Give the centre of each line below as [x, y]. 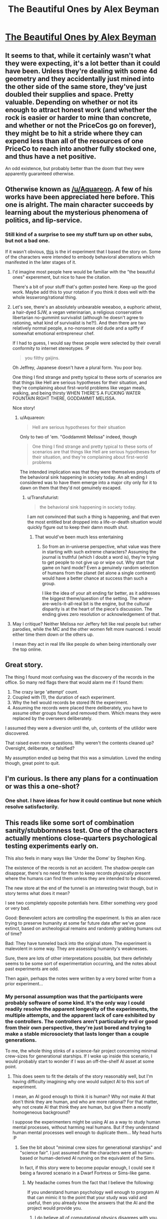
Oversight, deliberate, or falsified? [40, 748]
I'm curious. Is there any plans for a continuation [82, 778]
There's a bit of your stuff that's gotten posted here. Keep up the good [84, 286]
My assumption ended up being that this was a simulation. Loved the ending [83, 758]
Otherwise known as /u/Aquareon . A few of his [79, 189]
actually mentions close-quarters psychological [81, 838]
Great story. [24, 665]
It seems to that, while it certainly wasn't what [78, 55]
